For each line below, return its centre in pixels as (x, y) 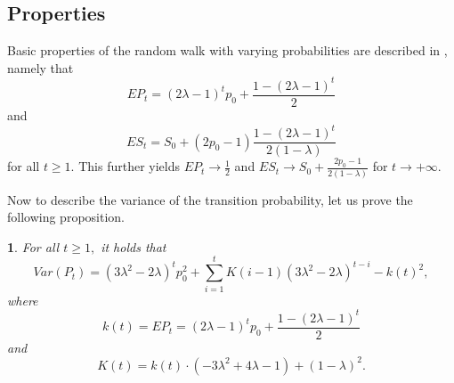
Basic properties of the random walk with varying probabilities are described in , (227, 50)
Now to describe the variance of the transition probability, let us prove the (210, 199)
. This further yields (125, 166)
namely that (41, 67)
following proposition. (66, 217)
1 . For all (33, 246)
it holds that (134, 246)
